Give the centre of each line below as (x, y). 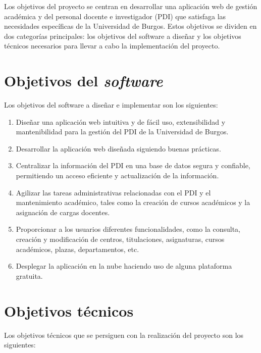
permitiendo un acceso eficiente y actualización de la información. (117, 175)
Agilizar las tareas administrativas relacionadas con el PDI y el (113, 192)
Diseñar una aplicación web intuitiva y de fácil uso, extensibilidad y (121, 121)
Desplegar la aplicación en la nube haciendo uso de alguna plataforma (124, 266)
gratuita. (29, 275)
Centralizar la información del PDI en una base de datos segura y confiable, (133, 165)
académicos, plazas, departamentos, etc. (77, 249)
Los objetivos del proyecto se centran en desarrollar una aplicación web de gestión (131, 6)
